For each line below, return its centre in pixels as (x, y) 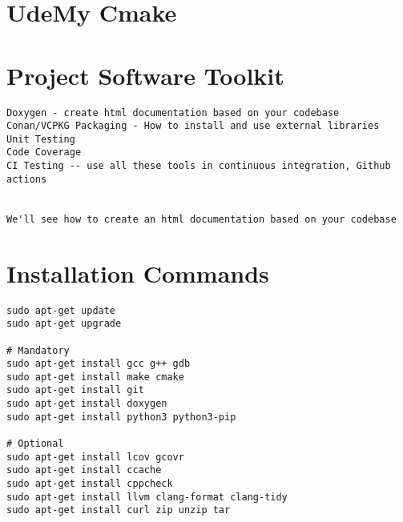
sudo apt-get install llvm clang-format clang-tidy (147, 497)
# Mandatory (38, 350)
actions (27, 179)
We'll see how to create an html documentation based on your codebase (201, 219)
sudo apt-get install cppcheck (90, 484)
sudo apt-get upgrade (64, 324)
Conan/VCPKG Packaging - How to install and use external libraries (193, 126)
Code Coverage (44, 153)
